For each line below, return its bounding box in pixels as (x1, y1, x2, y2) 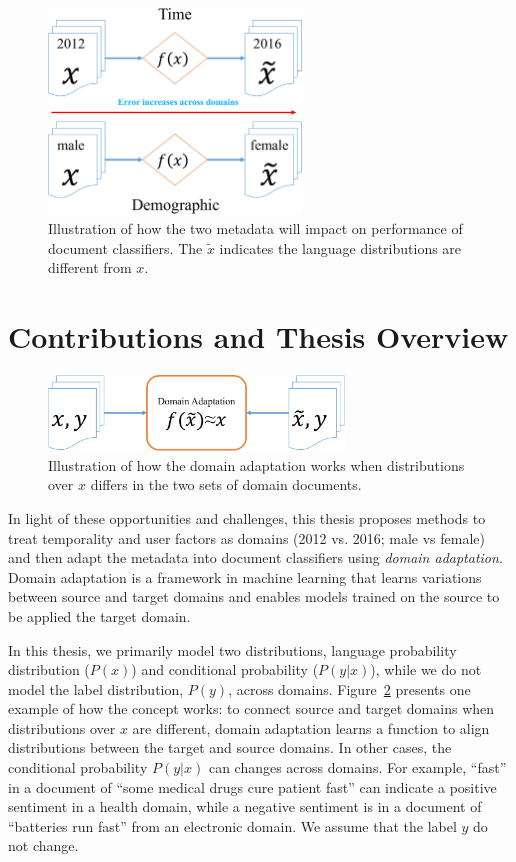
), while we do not (370, 659, 482, 680)
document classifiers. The (48, 237, 203, 258)
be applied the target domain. (8, 605, 191, 626)
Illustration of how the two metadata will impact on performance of (48, 218, 463, 239)
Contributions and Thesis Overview (8, 316, 509, 356)
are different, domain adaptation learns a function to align (132, 717, 490, 738)
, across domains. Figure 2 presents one (228, 678, 471, 699)
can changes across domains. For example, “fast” (208, 757, 507, 778)
